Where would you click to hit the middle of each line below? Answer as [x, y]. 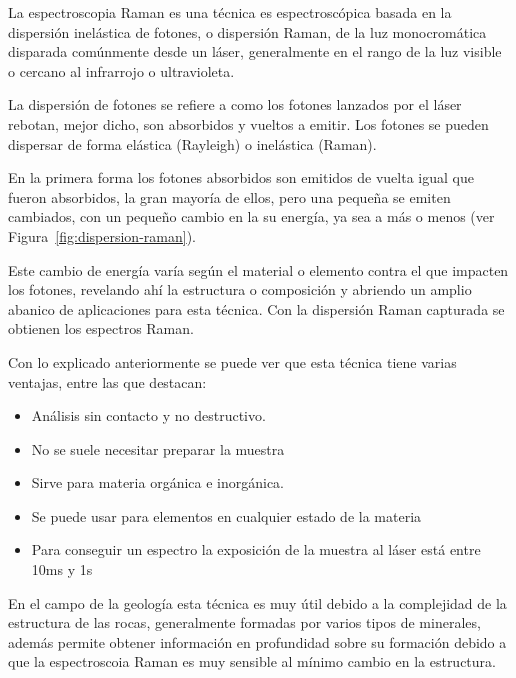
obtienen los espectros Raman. [101, 328]
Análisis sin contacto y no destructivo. [148, 415]
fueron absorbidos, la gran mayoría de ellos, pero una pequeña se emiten [229, 196]
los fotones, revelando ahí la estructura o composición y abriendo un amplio [240, 289]
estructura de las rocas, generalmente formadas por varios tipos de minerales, [244, 622]
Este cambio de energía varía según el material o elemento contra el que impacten [258, 269]
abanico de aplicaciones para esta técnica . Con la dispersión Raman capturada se [256, 308]
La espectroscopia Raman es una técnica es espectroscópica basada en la [230, 12]
